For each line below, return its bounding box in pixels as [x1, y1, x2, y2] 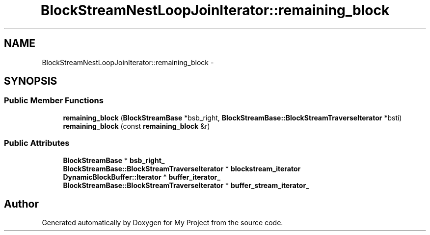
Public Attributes [4, 138, 70, 148]
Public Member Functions [4, 95, 104, 106]
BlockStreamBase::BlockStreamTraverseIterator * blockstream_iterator [63, 164, 301, 173]
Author [4, 197, 39, 210]
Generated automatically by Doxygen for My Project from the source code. [42, 218, 283, 227]
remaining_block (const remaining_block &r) [63, 121, 210, 130]
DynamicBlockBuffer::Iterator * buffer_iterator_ [63, 172, 220, 181]
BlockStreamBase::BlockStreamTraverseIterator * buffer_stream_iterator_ [63, 181, 309, 189]
